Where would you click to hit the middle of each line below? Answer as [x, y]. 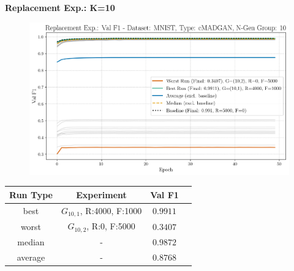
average [31, 257]
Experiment [101, 194]
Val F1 [164, 194]
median [31, 242]
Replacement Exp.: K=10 [60, 7]
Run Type [31, 194]
